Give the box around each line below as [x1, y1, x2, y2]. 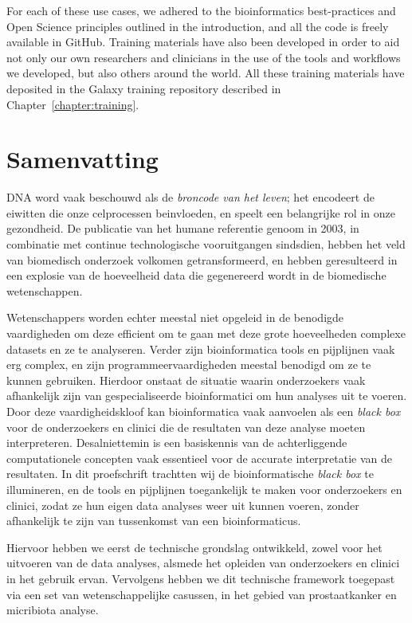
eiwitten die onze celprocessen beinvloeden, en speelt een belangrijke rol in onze [6, 204, 395, 221]
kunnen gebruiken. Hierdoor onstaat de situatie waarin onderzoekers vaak [6, 371, 366, 388]
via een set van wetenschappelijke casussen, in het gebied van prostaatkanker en [6, 586, 397, 602]
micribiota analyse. [6, 601, 99, 618]
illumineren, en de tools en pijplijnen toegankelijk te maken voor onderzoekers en [6, 480, 402, 497]
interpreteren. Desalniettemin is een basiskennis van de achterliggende [6, 434, 347, 451]
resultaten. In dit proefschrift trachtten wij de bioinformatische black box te [6, 465, 374, 482]
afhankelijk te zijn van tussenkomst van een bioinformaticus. [6, 512, 301, 529]
